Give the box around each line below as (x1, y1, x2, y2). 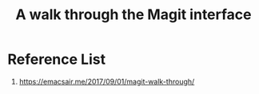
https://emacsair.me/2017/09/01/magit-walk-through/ (18, 76, 195, 86)
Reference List (7, 50, 106, 69)
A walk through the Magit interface (14, 6, 253, 24)
